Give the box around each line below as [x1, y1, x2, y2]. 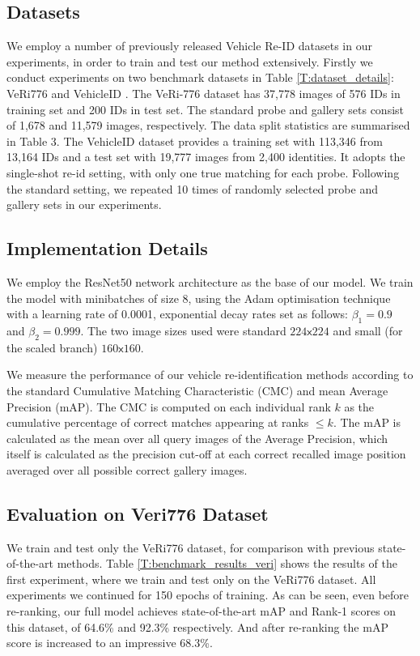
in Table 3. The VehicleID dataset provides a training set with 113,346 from [6, 132, 383, 149]
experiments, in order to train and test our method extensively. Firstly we [6, 53, 373, 70]
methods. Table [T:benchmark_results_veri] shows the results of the [57, 555, 397, 572]
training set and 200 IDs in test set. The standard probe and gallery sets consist [6, 100, 405, 117]
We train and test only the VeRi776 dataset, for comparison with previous [6, 539, 375, 556]
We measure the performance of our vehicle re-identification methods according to [6, 366, 414, 383]
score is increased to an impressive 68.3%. [6, 634, 213, 651]
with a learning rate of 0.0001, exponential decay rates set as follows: [6, 305, 348, 322]
